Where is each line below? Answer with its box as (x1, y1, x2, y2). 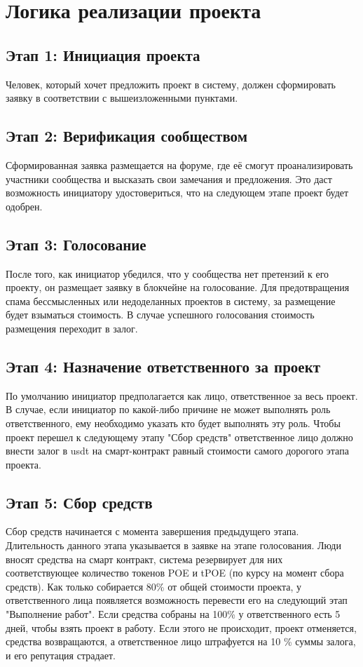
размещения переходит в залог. (6, 321, 138, 335)
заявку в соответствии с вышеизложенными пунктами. (6, 90, 238, 105)
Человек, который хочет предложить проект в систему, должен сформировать (6, 76, 336, 91)
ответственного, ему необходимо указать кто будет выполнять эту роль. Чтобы (6, 415, 341, 430)
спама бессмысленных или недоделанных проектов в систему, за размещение (6, 293, 336, 308)
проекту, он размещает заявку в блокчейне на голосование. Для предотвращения (6, 280, 350, 295)
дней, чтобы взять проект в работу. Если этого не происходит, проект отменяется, (6, 620, 357, 635)
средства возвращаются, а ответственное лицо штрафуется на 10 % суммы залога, (6, 634, 356, 649)
